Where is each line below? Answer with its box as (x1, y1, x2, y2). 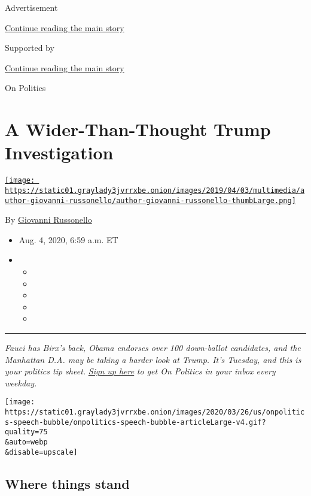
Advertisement (5, 1, 58, 13)
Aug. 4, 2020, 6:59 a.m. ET (19, 233, 118, 246)
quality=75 (5, 428, 48, 437)
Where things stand (5, 474, 130, 492)
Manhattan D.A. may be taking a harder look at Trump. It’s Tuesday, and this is (5, 353, 301, 365)
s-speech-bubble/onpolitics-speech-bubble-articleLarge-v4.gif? (5, 418, 266, 427)
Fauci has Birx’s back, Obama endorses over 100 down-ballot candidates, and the (5, 341, 301, 353)
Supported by (5, 41, 54, 54)
